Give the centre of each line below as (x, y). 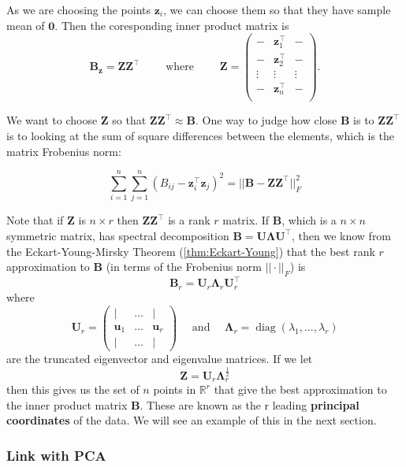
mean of (26, 25)
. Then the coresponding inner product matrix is (172, 25)
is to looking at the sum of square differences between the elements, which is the (201, 135)
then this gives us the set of (73, 389)
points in (175, 389)
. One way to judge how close (266, 120)
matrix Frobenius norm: (64, 151)
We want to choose (52, 120)
